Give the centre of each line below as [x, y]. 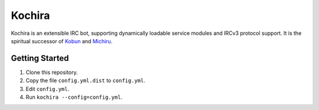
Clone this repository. [52, 72]
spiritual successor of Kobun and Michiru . [62, 41]
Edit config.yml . [48, 89]
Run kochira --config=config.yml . [74, 97]
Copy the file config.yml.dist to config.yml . [86, 80]
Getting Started [40, 58]
